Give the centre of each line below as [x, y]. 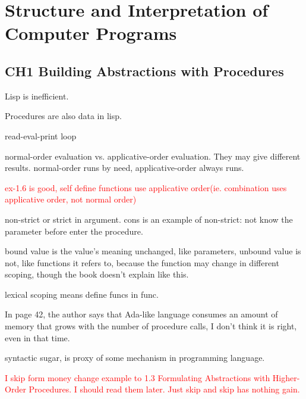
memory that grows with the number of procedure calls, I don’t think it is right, [151, 326]
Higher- [286, 377]
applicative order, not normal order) [71, 199]
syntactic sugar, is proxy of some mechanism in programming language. [135, 358]
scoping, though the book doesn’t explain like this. [97, 274]
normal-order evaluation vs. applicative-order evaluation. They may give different [153, 156]
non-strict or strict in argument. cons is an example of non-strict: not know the [149, 219]
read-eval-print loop [41, 135]
